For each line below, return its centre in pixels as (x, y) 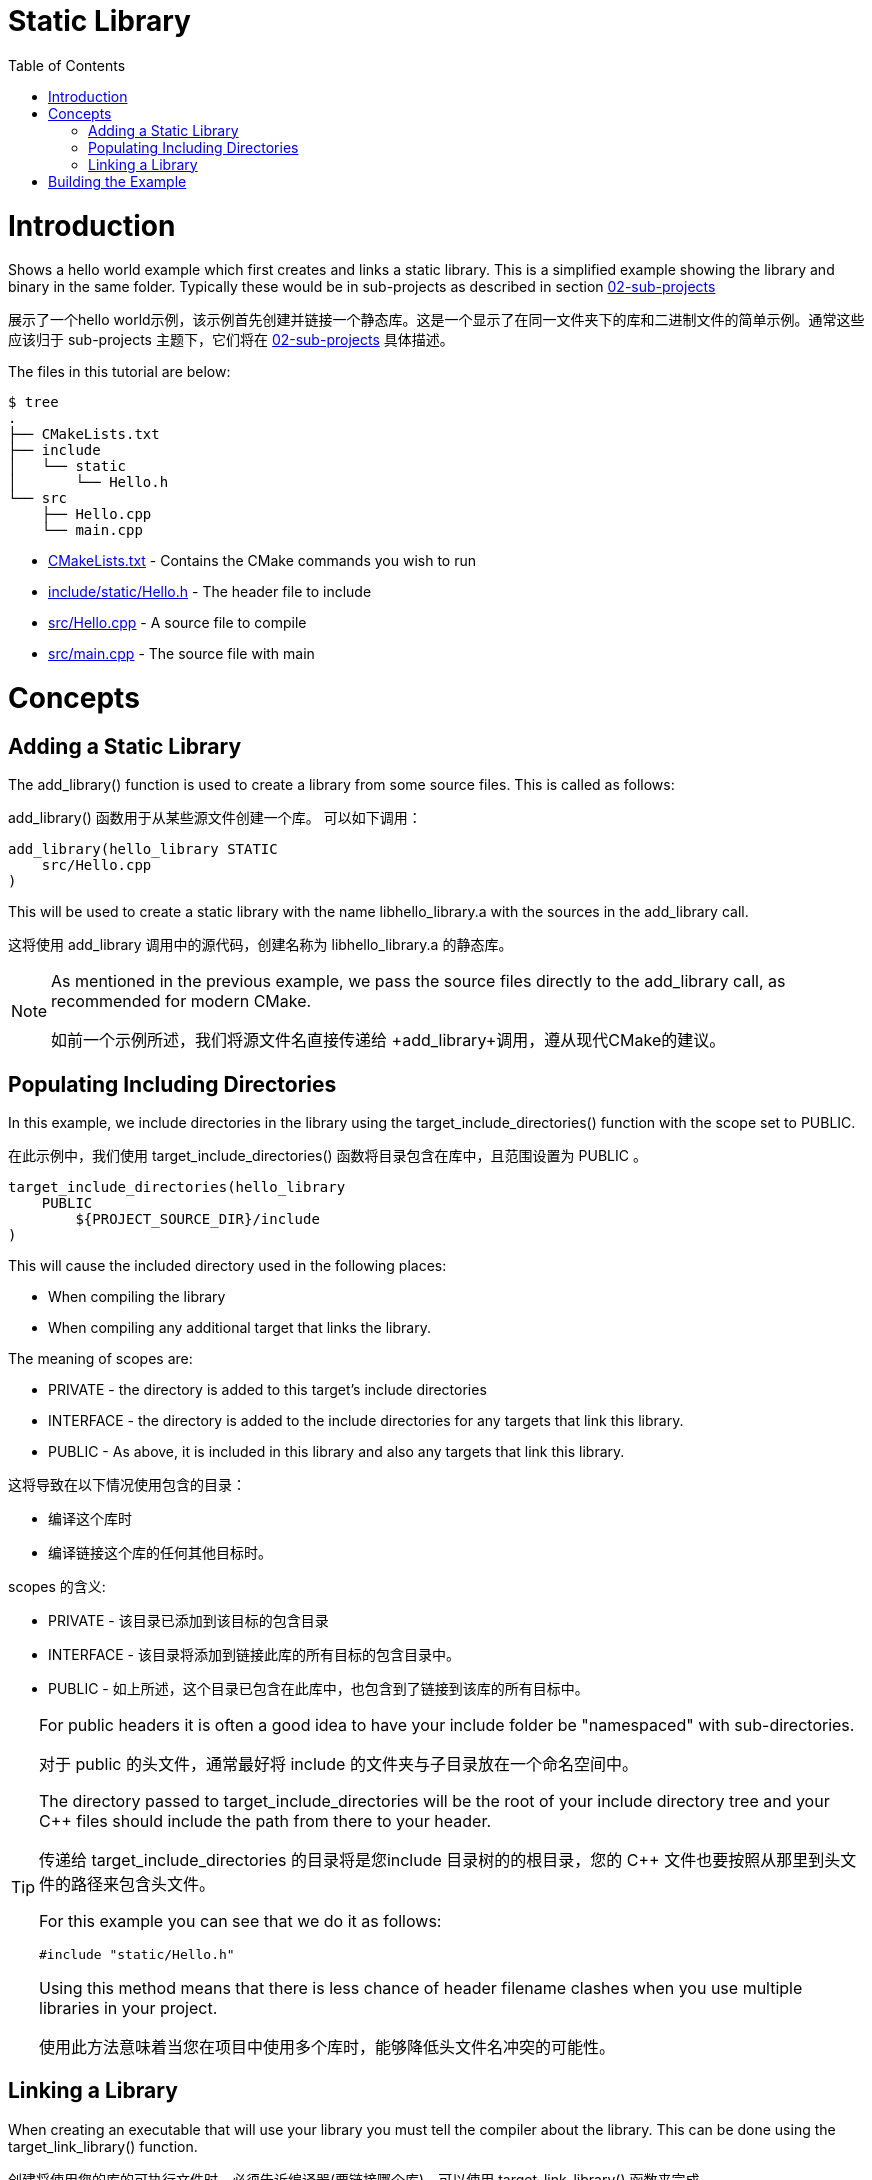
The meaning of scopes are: (100, 1359)
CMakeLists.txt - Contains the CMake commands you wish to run (262, 561)
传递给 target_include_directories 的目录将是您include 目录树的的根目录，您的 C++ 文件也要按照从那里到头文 (448, 1860)
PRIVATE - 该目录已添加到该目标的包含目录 (188, 1621)
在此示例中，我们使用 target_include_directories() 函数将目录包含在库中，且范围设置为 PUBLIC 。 (327, 1156)
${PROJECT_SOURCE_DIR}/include (197, 1219)
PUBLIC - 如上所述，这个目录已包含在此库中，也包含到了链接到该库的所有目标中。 (318, 1689)
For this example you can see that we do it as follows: (240, 1921)
